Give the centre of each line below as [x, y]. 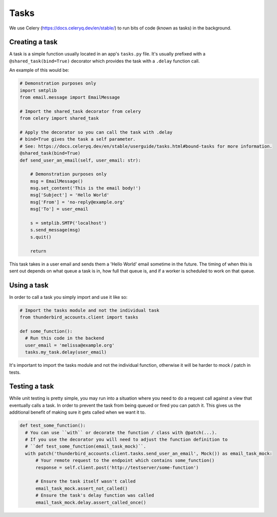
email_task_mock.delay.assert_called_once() [91, 502]
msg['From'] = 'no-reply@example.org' [78, 202]
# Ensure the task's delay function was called [95, 496]
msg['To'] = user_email [59, 209]
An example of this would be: [39, 70]
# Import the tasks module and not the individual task [90, 310]
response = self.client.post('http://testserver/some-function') [117, 467]
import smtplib [38, 90]
